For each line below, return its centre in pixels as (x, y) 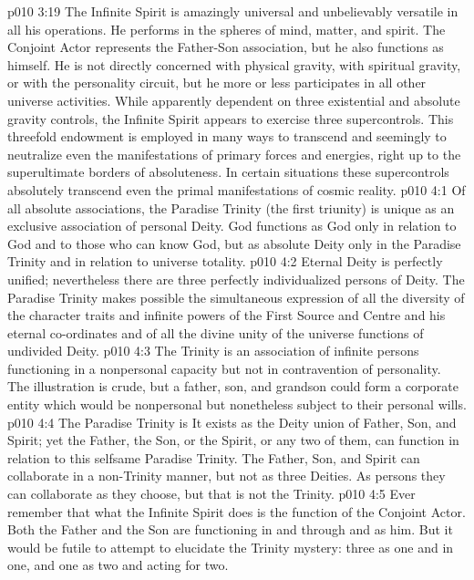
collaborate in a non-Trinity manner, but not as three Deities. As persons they (227, 476)
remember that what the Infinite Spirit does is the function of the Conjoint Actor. (237, 511)
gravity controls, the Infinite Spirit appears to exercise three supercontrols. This (231, 118)
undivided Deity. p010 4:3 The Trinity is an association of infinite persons (213, 351)
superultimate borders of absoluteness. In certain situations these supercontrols (228, 172)
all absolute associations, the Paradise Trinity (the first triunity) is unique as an (231, 207)
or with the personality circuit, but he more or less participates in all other (217, 83)
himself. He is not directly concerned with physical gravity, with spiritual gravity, (234, 64)
